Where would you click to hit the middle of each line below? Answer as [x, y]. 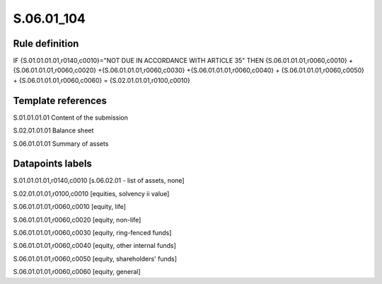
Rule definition [46, 44]
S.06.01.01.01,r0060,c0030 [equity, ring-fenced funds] [92, 233]
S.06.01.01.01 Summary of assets [61, 143]
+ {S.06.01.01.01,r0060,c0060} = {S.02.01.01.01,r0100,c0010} [102, 80]
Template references [60, 100]
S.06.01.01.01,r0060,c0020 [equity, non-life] [77, 220]
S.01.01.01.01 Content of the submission [71, 118]
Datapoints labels [52, 164]
